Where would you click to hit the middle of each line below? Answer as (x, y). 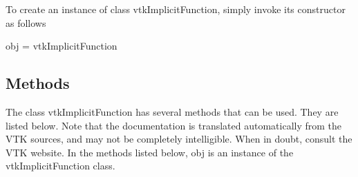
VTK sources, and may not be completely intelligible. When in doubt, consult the (179, 139)
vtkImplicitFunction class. (60, 166)
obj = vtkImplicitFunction (62, 46)
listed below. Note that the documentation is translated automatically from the (174, 125)
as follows (26, 22)
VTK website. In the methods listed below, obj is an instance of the (150, 152)
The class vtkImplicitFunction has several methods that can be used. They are (172, 111)
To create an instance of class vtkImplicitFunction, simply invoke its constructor (176, 9)
